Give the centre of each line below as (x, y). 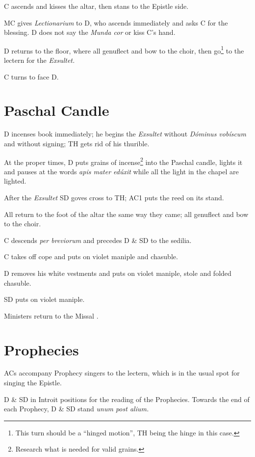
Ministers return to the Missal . (51, 315)
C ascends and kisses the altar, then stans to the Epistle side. (96, 6)
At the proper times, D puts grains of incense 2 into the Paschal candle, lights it (123, 161)
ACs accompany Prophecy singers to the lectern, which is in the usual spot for (122, 373)
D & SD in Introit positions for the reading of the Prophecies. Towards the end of (127, 399)
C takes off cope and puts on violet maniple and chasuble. (91, 256)
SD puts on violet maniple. (44, 299)
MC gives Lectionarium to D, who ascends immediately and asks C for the (116, 22)
